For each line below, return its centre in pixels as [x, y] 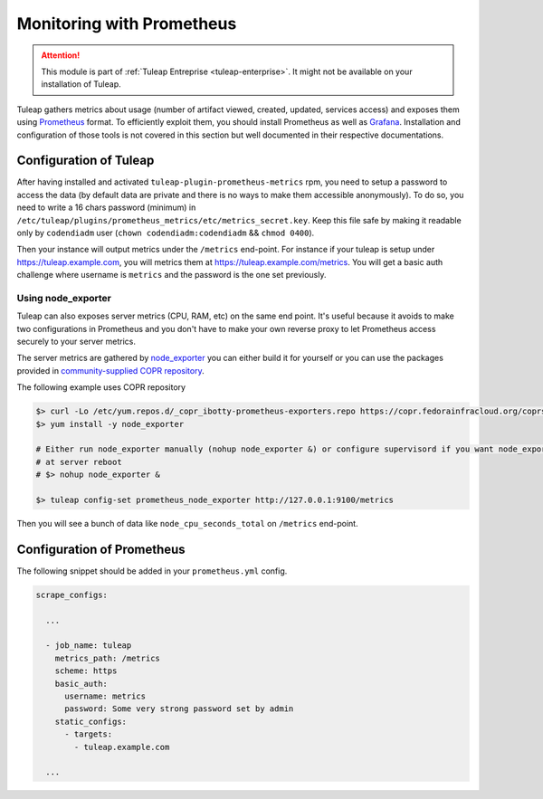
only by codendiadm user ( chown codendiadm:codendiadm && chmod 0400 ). [166, 233]
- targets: [89, 734]
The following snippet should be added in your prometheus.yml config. [152, 571]
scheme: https [86, 671]
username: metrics [105, 696]
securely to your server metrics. [76, 342]
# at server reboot [79, 462]
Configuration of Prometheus [101, 549]
